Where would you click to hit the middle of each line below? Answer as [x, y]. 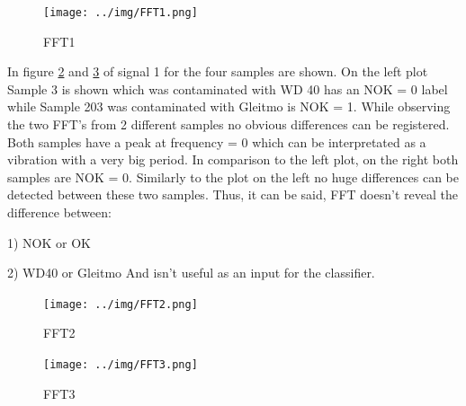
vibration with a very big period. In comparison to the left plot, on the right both [233, 159]
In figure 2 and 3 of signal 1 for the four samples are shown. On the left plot [218, 71]
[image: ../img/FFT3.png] [121, 365]
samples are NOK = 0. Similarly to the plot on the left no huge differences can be [233, 177]
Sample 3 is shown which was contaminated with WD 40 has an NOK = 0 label [228, 88]
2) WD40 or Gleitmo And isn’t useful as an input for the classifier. [191, 273]
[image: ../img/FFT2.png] [121, 304]
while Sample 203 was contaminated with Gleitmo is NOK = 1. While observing [229, 106]
